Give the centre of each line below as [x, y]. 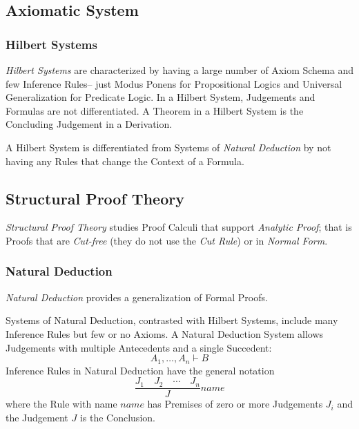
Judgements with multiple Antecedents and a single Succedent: [139, 347]
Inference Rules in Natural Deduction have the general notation [140, 370]
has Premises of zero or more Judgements [235, 404]
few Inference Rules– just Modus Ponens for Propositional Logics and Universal [174, 83]
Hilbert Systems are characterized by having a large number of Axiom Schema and [179, 70]
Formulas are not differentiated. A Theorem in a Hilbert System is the [155, 110]
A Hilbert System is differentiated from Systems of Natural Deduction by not [168, 147]
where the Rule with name [61, 404]
